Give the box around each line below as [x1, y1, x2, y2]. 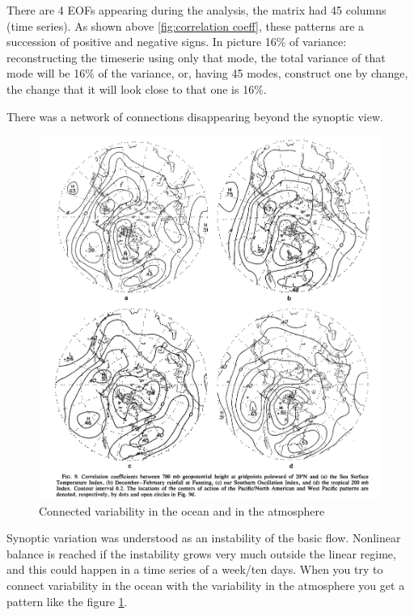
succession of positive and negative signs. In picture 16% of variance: [6, 33, 347, 50]
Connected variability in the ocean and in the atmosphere [39, 502, 325, 519]
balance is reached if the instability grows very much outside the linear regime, [6, 545, 396, 562]
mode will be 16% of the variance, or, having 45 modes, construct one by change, [6, 65, 408, 82]
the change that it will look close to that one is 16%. [6, 80, 267, 97]
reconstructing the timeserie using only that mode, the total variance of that [6, 48, 386, 65]
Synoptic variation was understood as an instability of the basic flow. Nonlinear [6, 529, 401, 546]
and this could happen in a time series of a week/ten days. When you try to [6, 561, 383, 578]
